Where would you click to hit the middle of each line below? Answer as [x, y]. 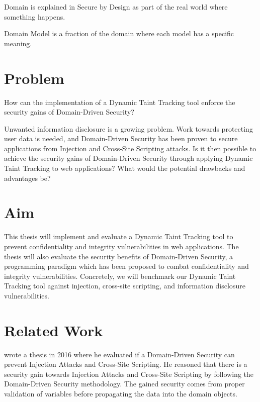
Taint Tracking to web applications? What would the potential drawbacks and [125, 168]
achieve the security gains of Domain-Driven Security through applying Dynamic [128, 158]
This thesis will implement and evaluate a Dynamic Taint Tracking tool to [119, 236]
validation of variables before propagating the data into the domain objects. [121, 394]
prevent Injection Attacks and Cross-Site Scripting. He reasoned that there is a [126, 364]
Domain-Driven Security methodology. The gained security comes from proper [124, 384]
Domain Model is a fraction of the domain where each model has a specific [119, 33]
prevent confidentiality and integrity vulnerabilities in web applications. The [121, 246]
